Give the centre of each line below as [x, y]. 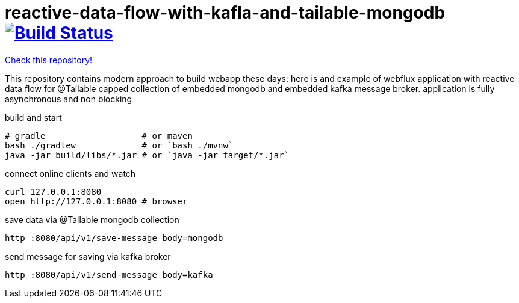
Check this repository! [49, 60]
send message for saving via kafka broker [88, 256]
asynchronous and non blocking [69, 99]
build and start [33, 117]
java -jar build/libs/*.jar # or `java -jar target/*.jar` [147, 155]
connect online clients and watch [70, 173]
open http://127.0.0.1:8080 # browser [96, 201]
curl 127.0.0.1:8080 [53, 191]
